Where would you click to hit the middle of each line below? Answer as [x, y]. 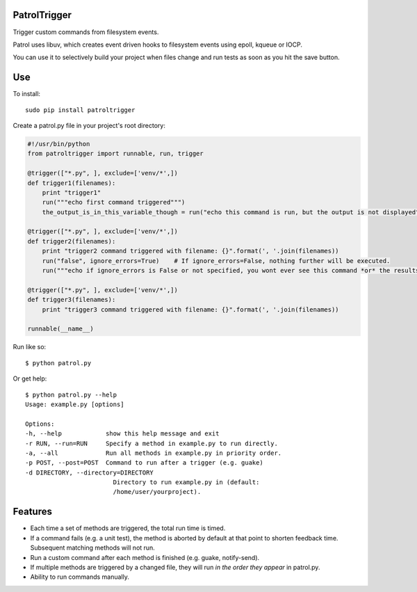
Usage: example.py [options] [75, 404]
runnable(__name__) [60, 329]
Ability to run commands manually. [80, 577]
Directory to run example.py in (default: [186, 482]
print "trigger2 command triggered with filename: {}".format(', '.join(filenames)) [191, 251]
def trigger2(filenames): [72, 241]
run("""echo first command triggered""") [114, 202]
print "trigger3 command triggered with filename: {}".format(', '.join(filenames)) [191, 309]
